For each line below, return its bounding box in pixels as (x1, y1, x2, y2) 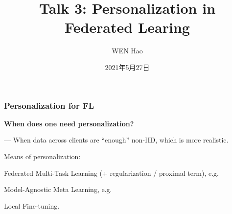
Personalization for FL (4, 99, 94, 111)
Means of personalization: (4, 151, 81, 161)
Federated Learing (65, 17, 190, 37)
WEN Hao (112, 46, 143, 56)
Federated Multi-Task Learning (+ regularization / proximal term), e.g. (4, 167, 219, 178)
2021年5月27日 (105, 62, 150, 72)
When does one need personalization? (4, 118, 134, 128)
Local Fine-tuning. (4, 200, 60, 211)
